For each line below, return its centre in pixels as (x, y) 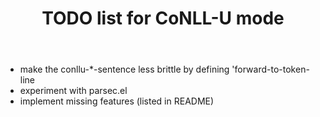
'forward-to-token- (270, 69)
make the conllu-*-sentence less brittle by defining (124, 69)
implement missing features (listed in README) (117, 101)
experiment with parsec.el (73, 91)
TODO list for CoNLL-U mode (163, 18)
